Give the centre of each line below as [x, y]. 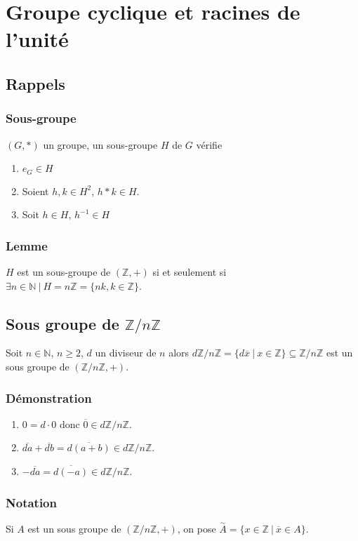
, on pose [197, 529]
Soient [35, 191]
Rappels [35, 83]
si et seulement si [190, 272]
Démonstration [49, 398]
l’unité [37, 39]
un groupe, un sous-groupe [100, 144]
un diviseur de [126, 353]
